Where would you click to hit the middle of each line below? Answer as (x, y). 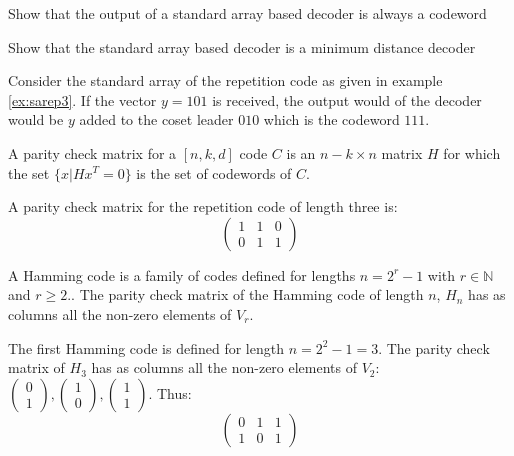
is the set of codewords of (214, 172)
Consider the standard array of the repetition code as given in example (225, 80)
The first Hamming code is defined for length (146, 347)
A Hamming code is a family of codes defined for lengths (182, 274)
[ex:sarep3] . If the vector (82, 99)
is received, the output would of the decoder (347, 99)
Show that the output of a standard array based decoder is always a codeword (247, 13)
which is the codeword (331, 119)
